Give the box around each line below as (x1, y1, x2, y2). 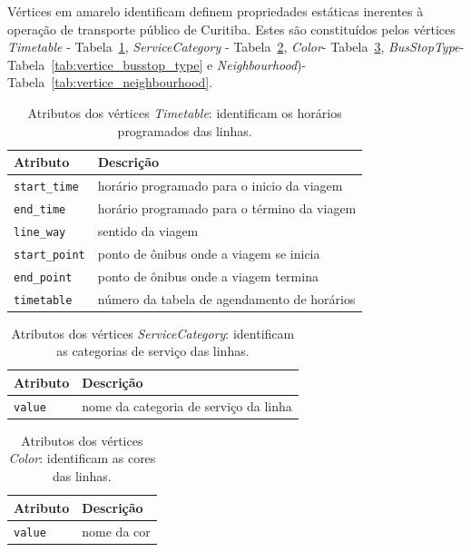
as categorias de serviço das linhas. (56, 341, 250, 360)
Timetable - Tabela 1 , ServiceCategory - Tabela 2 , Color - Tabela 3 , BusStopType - (7, 37, 465, 56)
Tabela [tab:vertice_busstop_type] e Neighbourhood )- (7, 54, 307, 74)
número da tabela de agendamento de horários (97, 289, 356, 308)
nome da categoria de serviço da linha (82, 396, 292, 415)
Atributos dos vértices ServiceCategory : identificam (11, 323, 295, 342)
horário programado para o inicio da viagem (97, 176, 343, 195)
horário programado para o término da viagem (97, 198, 357, 217)
